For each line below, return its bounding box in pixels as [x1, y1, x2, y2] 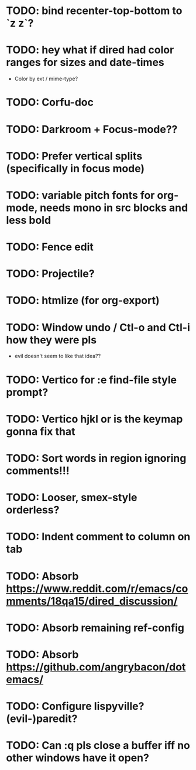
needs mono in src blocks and [40, 201, 188, 214]
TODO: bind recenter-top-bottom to [6, 4, 183, 18]
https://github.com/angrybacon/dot [6, 660, 186, 673]
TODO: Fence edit [6, 240, 94, 254]
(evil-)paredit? [6, 712, 78, 725]
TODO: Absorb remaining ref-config [6, 621, 185, 634]
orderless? [6, 503, 60, 517]
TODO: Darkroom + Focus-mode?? [6, 122, 178, 136]
